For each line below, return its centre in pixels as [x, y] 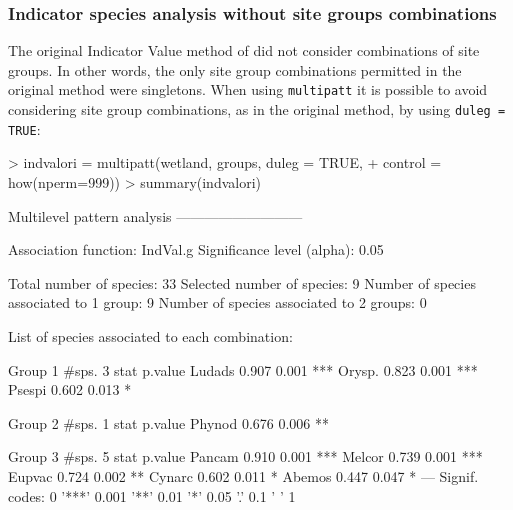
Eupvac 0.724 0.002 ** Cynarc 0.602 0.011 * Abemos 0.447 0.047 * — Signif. [243, 475]
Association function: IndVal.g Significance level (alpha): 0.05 [196, 249]
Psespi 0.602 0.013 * [70, 389]
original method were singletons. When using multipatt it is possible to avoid [248, 89]
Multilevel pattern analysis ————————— [155, 215]
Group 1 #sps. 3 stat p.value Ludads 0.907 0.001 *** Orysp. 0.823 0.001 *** [243, 369]
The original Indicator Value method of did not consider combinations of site [244, 50]
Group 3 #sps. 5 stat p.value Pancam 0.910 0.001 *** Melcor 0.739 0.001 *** [245, 456]
